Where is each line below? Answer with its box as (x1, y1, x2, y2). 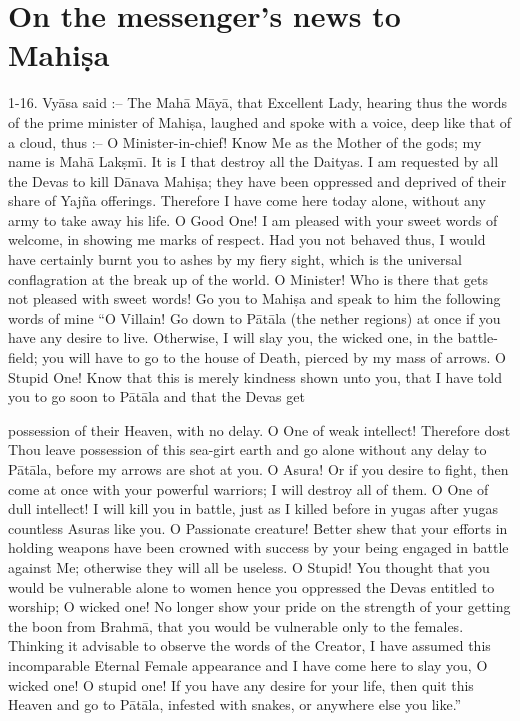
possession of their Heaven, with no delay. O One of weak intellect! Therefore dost (8, 419, 511, 440)
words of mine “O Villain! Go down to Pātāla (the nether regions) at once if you (8, 307, 501, 328)
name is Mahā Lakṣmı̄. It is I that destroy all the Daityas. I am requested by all (8, 151, 499, 172)
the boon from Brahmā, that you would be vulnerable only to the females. (8, 615, 464, 636)
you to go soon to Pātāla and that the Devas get (8, 386, 305, 407)
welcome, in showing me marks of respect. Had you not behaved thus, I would (8, 229, 486, 250)
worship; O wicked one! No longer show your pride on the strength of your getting (8, 596, 511, 617)
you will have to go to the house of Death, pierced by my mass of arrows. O (42, 347, 506, 368)
